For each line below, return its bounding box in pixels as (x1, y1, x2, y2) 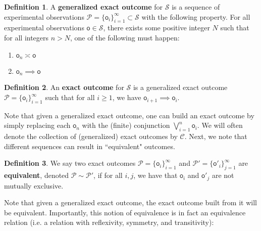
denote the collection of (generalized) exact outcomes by (4, 131, 178, 142)
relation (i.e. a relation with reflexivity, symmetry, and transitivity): (4, 217, 214, 227)
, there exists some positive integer (103, 22, 210, 33)
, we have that (133, 170, 178, 180)
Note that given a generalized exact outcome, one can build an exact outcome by (4, 110, 254, 120)
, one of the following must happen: (70, 32, 180, 42)
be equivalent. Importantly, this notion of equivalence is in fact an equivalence (4, 207, 246, 217)
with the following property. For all (141, 11, 250, 22)
